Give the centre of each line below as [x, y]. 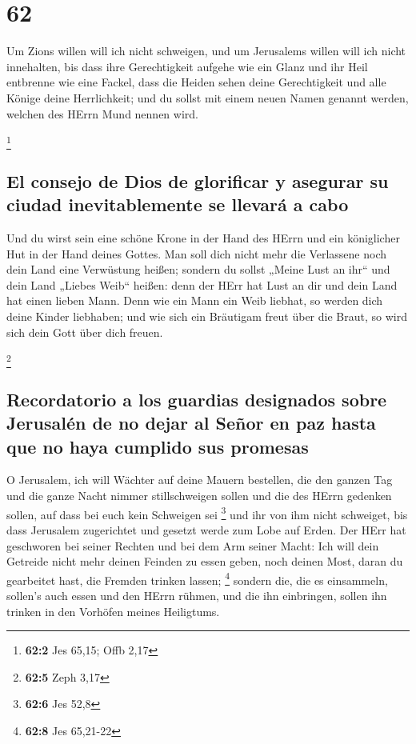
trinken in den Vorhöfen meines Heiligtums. [113, 611]
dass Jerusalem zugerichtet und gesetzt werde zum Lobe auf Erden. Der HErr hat [206, 529]
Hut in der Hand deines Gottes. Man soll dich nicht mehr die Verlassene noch [197, 253]
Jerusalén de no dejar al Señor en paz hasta [191, 423]
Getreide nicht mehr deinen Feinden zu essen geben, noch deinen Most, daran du [205, 561]
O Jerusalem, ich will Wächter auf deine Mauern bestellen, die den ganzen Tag [200, 480]
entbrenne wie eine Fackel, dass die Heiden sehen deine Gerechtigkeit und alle [196, 82]
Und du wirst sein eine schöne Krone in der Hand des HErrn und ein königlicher [203, 238]
